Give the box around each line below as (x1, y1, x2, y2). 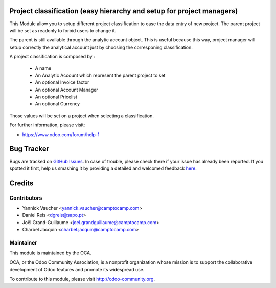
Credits (9, 179, 34, 187)
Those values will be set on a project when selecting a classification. (9, 113, 154, 119)
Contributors (9, 194, 42, 202)
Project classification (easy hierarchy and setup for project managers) (9, 7, 238, 15)
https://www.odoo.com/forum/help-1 (22, 131, 100, 138)
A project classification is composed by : (9, 54, 95, 60)
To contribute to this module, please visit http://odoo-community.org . (9, 276, 155, 282)
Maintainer (9, 239, 37, 246)
